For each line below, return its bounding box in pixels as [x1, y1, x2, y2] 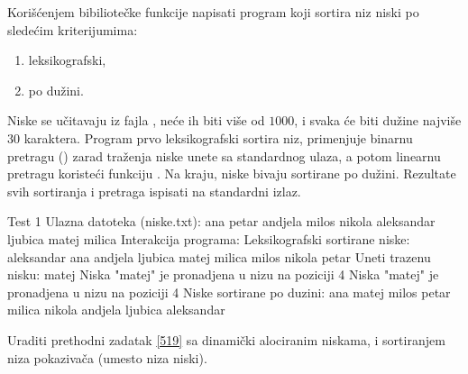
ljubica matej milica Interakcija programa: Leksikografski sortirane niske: [7, 229, 410, 248]
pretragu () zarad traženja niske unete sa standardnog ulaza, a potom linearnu [7, 146, 441, 165]
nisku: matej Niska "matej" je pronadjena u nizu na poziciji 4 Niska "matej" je [7, 265, 439, 284]
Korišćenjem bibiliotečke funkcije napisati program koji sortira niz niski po [7, 3, 419, 21]
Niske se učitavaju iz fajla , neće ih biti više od [7, 111, 265, 130]
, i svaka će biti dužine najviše [294, 111, 462, 130]
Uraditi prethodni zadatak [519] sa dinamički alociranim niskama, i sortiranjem [7, 330, 445, 349]
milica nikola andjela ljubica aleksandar [7, 300, 225, 319]
